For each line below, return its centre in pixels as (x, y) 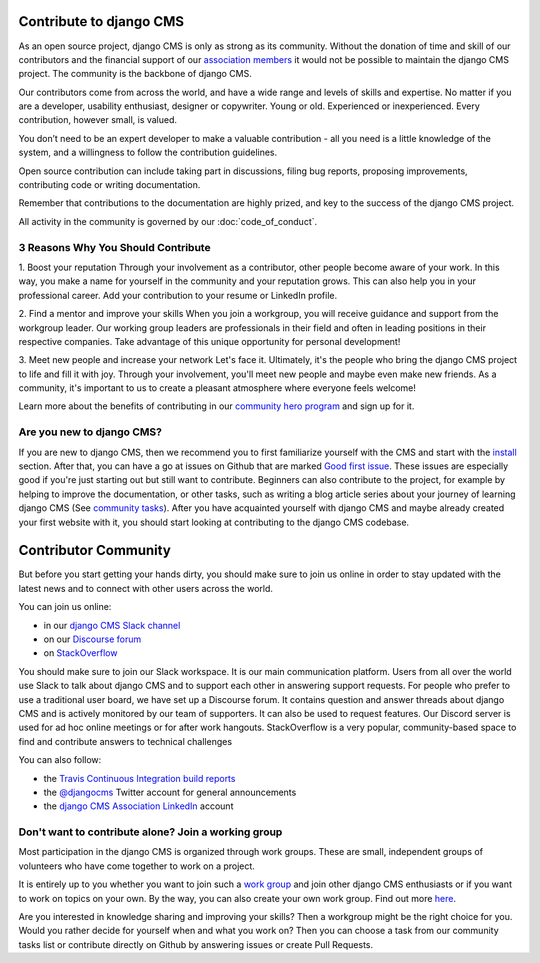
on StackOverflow (80, 653)
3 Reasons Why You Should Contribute (114, 247)
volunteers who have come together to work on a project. (136, 866)
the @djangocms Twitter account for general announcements (170, 792)
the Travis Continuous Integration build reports (139, 778)
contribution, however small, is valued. (98, 120)
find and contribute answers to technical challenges (125, 741)
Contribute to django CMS (101, 21)
